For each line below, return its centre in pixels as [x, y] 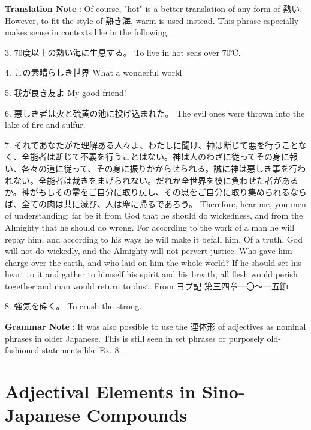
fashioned [22, 350]
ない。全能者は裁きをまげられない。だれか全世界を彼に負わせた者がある [155, 180]
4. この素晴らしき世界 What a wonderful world [93, 72]
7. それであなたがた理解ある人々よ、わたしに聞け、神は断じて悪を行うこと [152, 144]
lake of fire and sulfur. [45, 125]
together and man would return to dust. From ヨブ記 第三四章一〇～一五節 [147, 286]
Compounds [137, 415]
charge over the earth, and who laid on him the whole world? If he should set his [153, 262]
